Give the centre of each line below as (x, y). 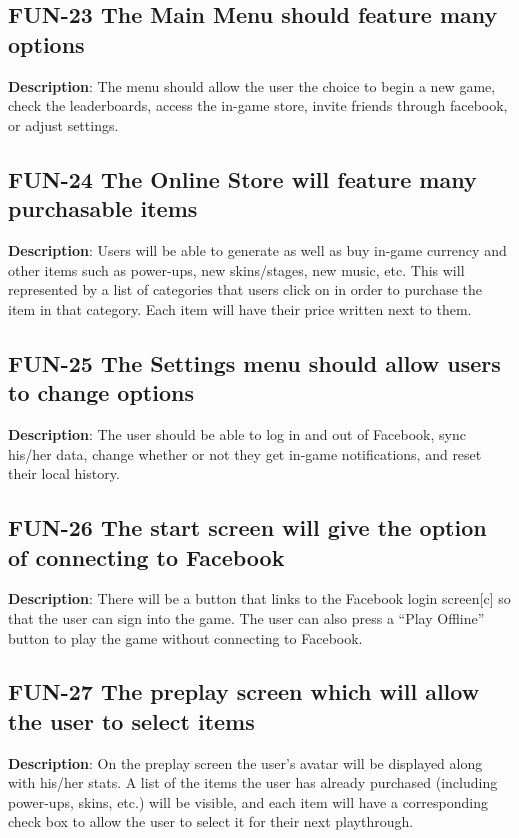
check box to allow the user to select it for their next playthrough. (211, 821)
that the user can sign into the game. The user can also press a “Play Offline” (246, 617)
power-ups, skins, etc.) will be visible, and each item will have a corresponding (248, 801)
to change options (101, 392)
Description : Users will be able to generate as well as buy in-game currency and (257, 249)
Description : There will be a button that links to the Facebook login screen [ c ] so (259, 598)
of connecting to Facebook (146, 556)
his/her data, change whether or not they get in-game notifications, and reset (245, 453)
